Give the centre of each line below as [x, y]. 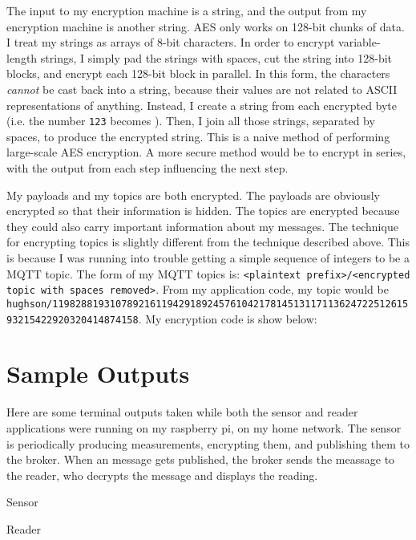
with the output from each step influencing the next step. [147, 168]
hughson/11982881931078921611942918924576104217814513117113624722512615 [208, 304]
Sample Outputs [98, 374]
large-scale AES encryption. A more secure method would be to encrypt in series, [206, 152]
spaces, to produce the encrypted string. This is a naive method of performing [198, 136]
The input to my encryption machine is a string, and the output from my [187, 10]
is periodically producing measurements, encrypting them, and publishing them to [208, 443]
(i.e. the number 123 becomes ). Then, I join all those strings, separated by [191, 121]
